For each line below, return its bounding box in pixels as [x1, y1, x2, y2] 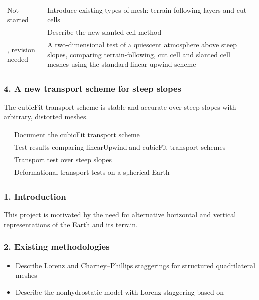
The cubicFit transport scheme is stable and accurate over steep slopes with [4, 101, 236, 112]
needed [7, 54, 28, 64]
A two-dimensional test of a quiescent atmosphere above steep [47, 39, 237, 50]
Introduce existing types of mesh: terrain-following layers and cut [47, 4, 247, 15]
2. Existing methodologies [4, 240, 110, 253]
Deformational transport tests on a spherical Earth [14, 167, 170, 177]
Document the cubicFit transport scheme [14, 129, 140, 140]
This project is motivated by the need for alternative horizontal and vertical [4, 209, 236, 220]
